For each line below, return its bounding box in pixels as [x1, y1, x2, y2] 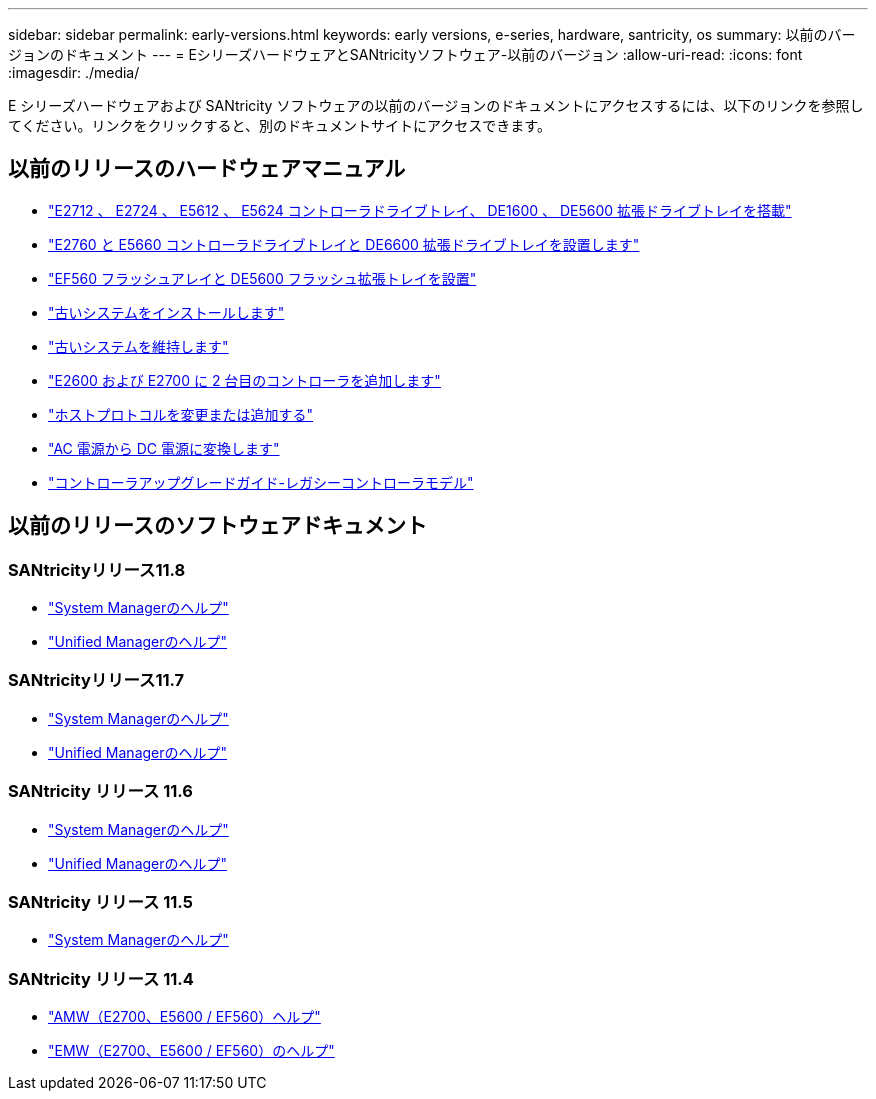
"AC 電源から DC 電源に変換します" [48, 439, 280, 457]
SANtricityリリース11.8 [8, 559, 186, 580]
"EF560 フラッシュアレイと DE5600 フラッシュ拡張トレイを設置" [48, 269, 477, 287]
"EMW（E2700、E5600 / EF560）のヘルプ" [48, 1042, 335, 1060]
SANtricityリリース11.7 [8, 670, 185, 691]
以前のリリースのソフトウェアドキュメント [8, 513, 427, 539]
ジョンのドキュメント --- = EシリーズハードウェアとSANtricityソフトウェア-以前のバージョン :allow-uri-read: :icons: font [8, 46, 803, 63]
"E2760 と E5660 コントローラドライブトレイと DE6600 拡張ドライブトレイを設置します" [48, 235, 640, 253]
